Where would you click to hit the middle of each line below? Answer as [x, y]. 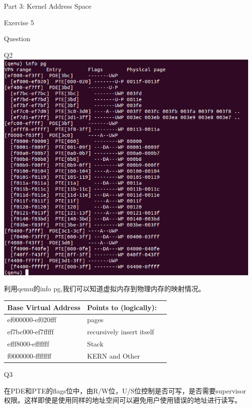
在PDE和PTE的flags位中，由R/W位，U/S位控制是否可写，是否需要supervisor [125, 390]
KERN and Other [113, 355]
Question [17, 39]
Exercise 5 [19, 22]
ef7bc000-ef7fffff [31, 332]
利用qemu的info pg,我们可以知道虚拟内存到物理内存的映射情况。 [104, 289]
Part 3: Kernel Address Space [48, 6]
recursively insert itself [120, 332]
